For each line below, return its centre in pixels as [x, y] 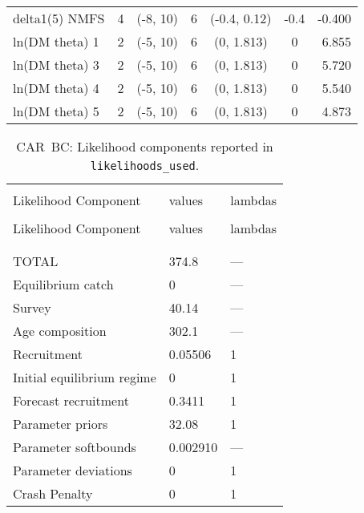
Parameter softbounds [75, 447]
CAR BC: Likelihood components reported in [145, 146]
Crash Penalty [53, 493]
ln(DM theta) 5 [56, 111]
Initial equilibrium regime [85, 377]
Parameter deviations [73, 470]
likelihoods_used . [145, 165]
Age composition [60, 331]
